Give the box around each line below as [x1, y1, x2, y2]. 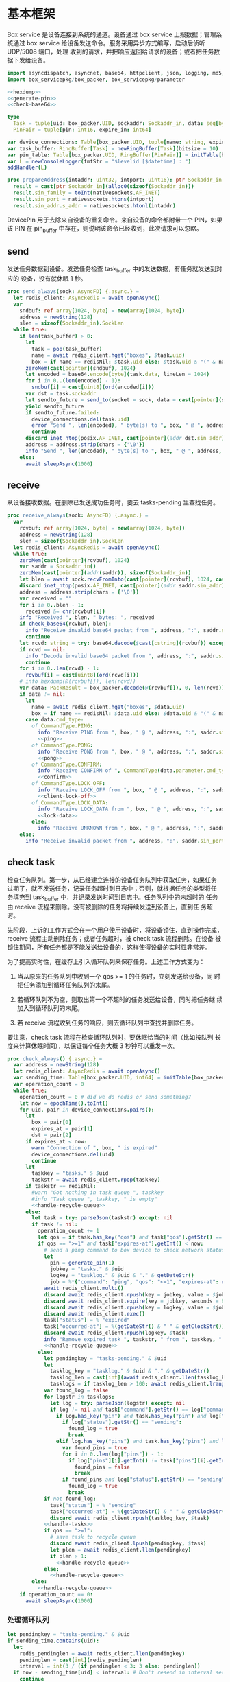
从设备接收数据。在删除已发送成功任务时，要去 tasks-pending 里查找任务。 [7, 498, 220, 506]
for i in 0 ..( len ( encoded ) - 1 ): [25, 377, 121, 384]
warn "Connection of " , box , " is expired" [31, 1144, 157, 1152]
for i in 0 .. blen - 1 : [19, 601, 84, 608]
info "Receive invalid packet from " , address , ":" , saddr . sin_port [25, 838, 225, 845]
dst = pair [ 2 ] [31, 1132, 72, 1139]
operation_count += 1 [37, 1228, 99, 1235]
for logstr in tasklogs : [43, 1393, 115, 1400]
